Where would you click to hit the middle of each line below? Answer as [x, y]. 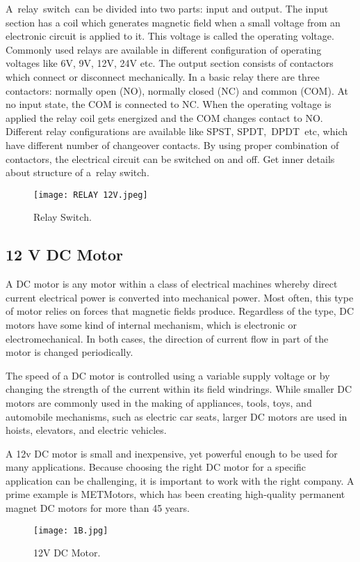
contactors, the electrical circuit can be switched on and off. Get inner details [170, 158]
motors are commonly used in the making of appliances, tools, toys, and [159, 402]
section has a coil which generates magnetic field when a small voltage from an [173, 22]
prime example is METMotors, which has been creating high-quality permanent [175, 494]
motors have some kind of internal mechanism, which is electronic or [151, 324]
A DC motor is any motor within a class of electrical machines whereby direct [172, 284]
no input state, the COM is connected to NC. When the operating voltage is [169, 104]
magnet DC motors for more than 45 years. [98, 508]
